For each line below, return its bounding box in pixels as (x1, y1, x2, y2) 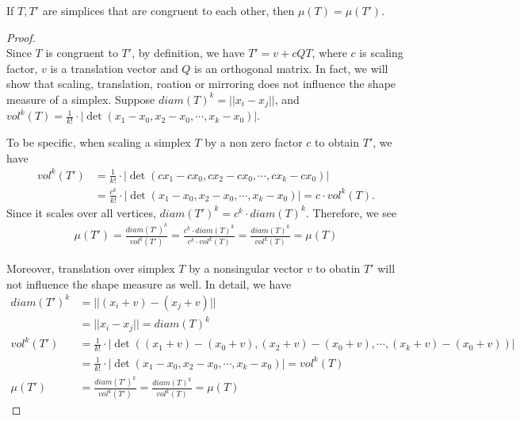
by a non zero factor (205, 134, 303, 151)
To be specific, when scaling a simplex (6, 134, 191, 151)
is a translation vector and (50, 59, 178, 76)
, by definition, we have (132, 44, 245, 61)
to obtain (315, 134, 360, 151)
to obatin (315, 260, 361, 277)
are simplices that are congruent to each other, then (42, 2, 295, 18)
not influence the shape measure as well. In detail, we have (6, 275, 292, 292)
